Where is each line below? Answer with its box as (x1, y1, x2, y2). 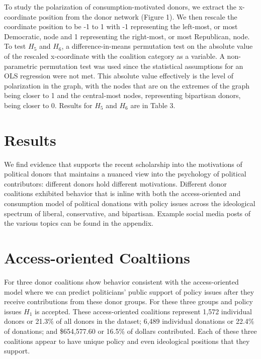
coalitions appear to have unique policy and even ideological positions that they (4, 335, 250, 346)
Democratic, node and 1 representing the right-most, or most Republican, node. (4, 31, 250, 41)
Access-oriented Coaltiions (4, 247, 190, 267)
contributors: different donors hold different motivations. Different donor (4, 178, 227, 189)
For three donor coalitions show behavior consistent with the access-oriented (4, 276, 239, 287)
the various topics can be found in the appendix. (4, 218, 153, 228)
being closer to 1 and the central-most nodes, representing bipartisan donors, (4, 90, 241, 101)
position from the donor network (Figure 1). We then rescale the (38, 11, 237, 22)
